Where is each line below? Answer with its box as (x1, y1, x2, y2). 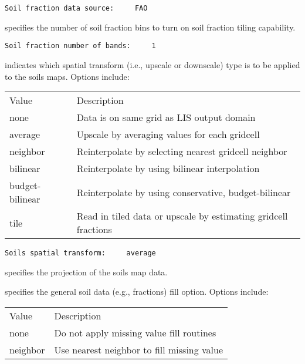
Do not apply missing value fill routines (54, 325, 216, 339)
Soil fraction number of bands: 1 (5, 42, 156, 50)
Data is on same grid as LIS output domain (76, 110, 256, 124)
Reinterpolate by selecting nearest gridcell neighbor (76, 144, 287, 159)
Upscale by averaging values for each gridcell (76, 127, 260, 141)
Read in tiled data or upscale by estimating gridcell (76, 209, 288, 223)
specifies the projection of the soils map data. (5, 265, 168, 278)
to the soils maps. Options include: (5, 70, 130, 82)
